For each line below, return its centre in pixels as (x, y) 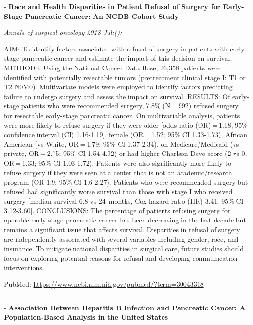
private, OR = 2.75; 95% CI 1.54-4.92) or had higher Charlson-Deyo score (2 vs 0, (126, 153)
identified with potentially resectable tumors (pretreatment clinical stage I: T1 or (125, 77)
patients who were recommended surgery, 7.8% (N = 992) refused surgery (130, 106)
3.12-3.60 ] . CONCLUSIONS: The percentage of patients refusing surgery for (117, 210)
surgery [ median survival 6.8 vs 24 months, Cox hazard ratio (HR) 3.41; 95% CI (124, 201)
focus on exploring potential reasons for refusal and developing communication (121, 258)
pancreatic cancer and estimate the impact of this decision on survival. (126, 58)
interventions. (24, 267)
